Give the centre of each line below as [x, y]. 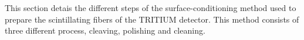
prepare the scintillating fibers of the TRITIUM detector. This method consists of [152, 19]
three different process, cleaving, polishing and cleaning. [105, 30]
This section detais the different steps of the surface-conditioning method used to [151, 8]
